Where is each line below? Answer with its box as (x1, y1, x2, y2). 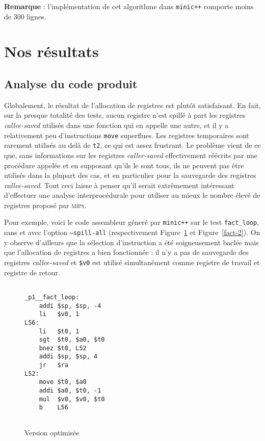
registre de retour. (4, 267, 60, 277)
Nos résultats (4, 41, 99, 62)
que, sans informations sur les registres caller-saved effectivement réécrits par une (4, 149, 257, 160)
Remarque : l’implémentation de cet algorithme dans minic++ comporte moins (4, 1, 254, 11)
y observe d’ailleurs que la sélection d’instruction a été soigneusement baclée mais (4, 237, 259, 247)
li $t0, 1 (39, 327, 79, 335)
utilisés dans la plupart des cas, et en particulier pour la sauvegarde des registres (4, 170, 256, 180)
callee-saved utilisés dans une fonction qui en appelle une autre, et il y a (4, 120, 229, 131)
